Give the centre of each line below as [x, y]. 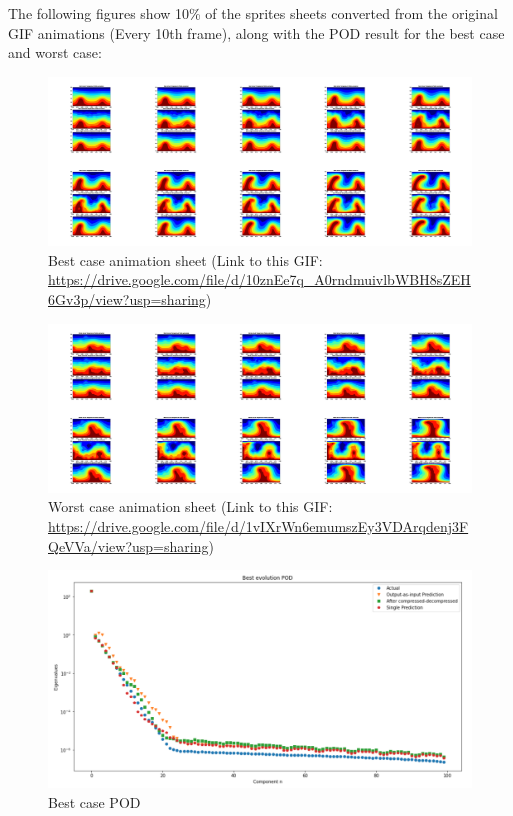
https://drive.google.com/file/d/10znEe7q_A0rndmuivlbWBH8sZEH [259, 279]
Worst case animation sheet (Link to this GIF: [190, 506]
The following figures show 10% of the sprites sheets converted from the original [253, 13]
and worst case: [55, 52]
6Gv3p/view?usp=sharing [127, 298]
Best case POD [94, 802]
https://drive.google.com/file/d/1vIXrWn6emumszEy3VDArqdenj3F [258, 526]
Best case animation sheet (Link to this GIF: [185, 259]
